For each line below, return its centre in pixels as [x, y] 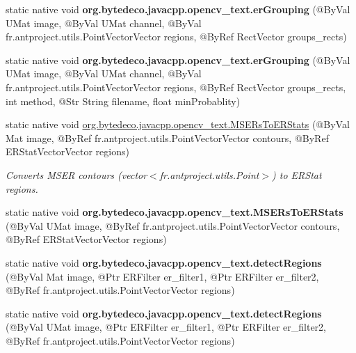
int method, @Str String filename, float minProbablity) [123, 101]
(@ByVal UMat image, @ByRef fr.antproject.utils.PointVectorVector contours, [173, 225]
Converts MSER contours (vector [76, 174]
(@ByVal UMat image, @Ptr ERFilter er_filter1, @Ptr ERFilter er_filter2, [166, 327]
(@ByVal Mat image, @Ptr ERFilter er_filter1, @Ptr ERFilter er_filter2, [162, 276]
